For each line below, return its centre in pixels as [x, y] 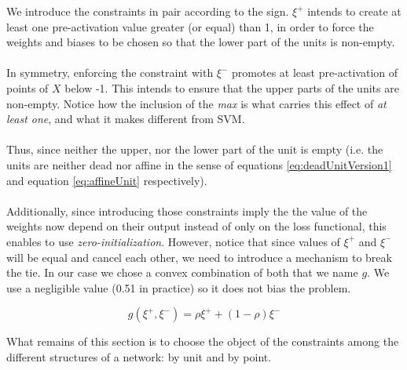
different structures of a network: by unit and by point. [139, 356]
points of [27, 87]
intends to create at [354, 11]
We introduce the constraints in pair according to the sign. [148, 11]
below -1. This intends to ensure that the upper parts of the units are [232, 87]
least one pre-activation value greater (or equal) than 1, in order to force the [190, 26]
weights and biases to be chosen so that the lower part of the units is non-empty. [201, 42]
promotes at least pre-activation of [315, 73]
